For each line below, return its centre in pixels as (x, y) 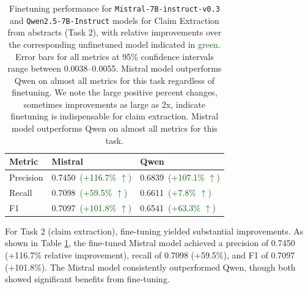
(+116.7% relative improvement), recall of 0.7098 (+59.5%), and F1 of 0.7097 (150, 255)
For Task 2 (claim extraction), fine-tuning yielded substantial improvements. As (154, 231)
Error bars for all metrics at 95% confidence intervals (115, 56)
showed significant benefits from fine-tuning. (87, 279)
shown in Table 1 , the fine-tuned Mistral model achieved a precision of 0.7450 (150, 243)
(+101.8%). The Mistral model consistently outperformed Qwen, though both (150, 267)
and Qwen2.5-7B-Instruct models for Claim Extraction (114, 20)
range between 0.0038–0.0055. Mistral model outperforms (115, 68)
